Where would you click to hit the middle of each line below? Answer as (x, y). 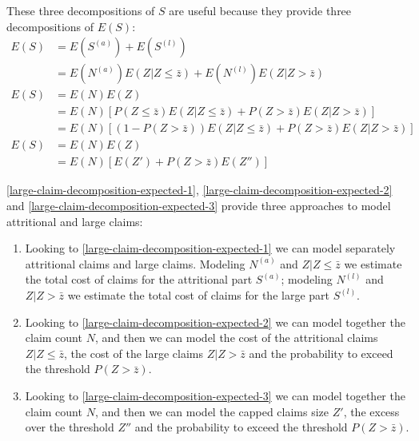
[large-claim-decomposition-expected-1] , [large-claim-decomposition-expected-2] (200, 190)
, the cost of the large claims (134, 353)
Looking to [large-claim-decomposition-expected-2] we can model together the (215, 322)
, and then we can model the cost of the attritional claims (236, 338)
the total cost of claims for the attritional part (139, 279)
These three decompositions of (81, 10)
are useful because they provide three (260, 10)
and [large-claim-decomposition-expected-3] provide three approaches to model (199, 205)
